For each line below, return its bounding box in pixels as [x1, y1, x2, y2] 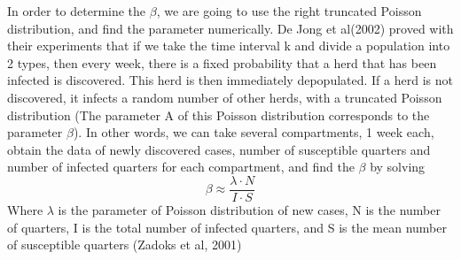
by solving [370, 157, 426, 176]
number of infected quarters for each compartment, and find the [7, 157, 355, 176]
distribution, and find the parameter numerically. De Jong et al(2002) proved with [7, 19, 454, 37]
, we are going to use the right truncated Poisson [156, 2, 422, 19]
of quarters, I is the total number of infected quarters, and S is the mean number [7, 218, 447, 236]
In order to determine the [7, 2, 146, 19]
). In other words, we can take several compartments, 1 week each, [73, 123, 434, 141]
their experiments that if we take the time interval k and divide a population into [7, 36, 450, 55]
